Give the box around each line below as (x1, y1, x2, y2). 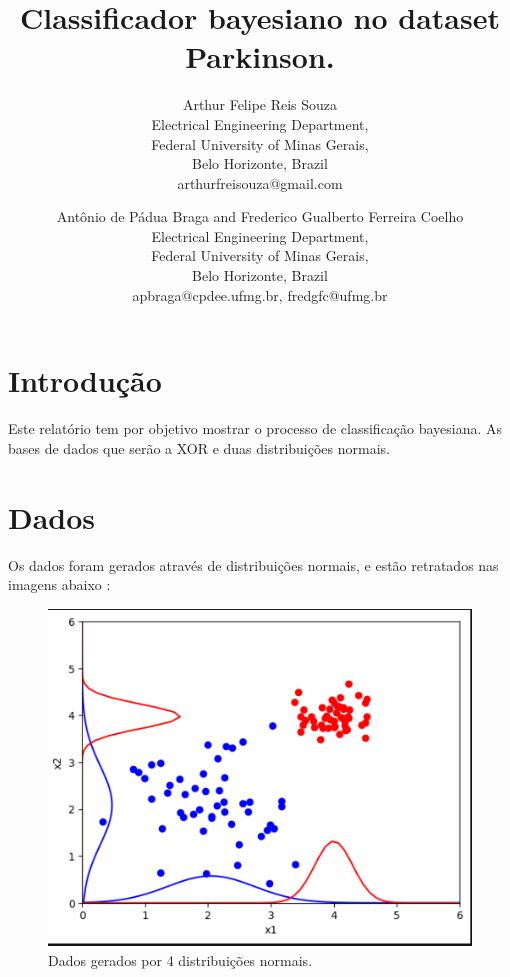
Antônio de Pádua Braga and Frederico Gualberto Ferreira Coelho (56, 206, 464, 227)
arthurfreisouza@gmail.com (177, 172, 343, 193)
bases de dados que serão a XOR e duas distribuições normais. (8, 437, 391, 458)
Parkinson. (185, 36, 335, 77)
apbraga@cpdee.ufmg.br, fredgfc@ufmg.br (132, 284, 388, 305)
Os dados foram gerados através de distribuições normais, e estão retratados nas (8, 554, 499, 575)
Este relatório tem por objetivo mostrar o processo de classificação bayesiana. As (8, 418, 503, 439)
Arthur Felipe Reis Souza (182, 94, 338, 115)
